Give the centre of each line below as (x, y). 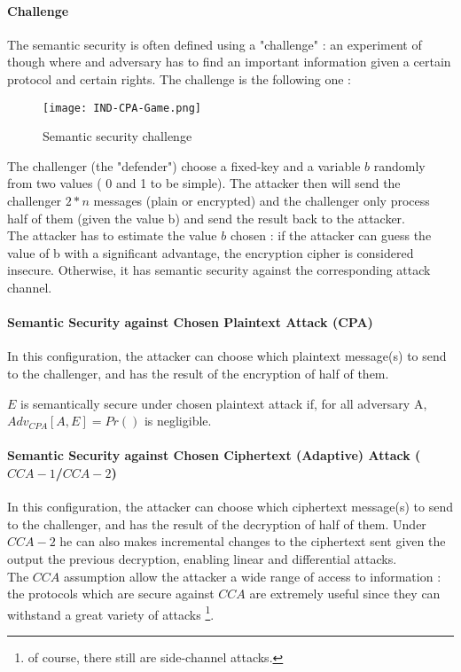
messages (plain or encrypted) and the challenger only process (262, 201)
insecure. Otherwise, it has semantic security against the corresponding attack (219, 270)
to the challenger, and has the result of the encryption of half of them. (198, 373)
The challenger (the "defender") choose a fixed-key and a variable (184, 165)
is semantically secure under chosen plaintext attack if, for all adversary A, (224, 403)
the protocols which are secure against (111, 594)
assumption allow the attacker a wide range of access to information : (252, 576)
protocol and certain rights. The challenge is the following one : (179, 78)
